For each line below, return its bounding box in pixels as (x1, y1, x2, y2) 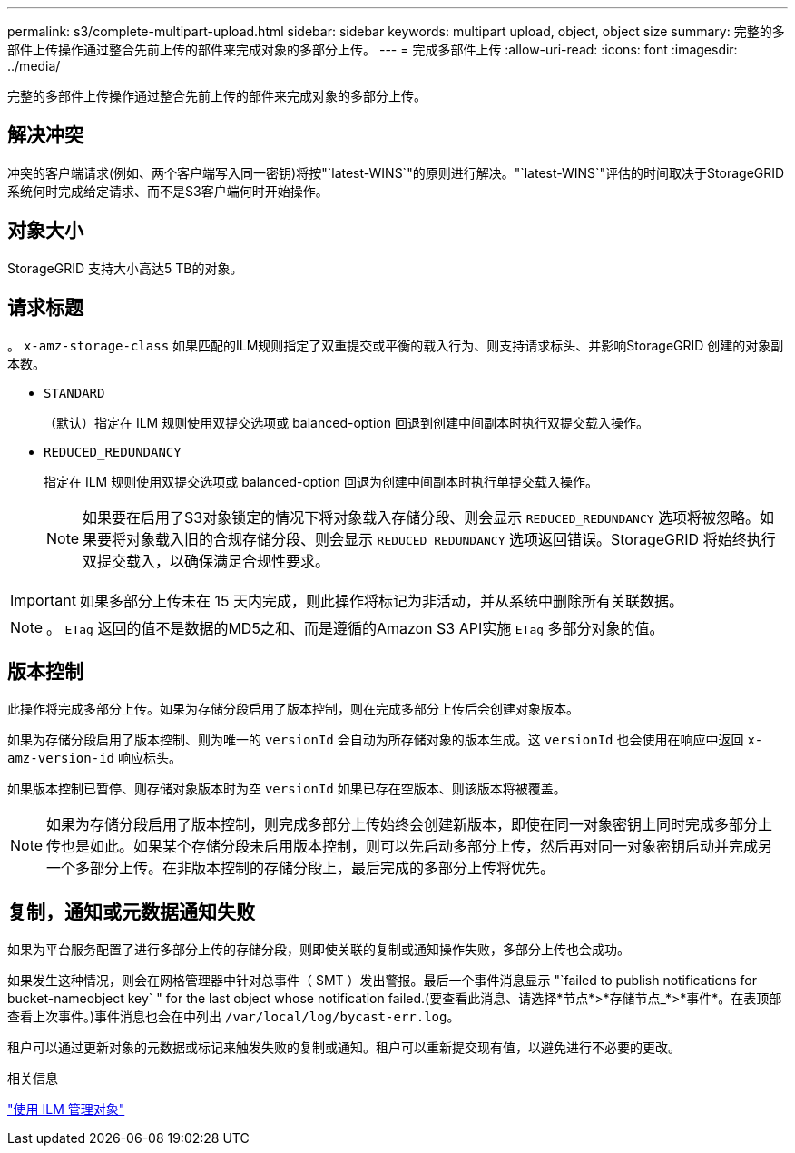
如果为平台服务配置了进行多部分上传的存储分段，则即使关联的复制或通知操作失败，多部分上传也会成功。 (7, 941, 630, 958)
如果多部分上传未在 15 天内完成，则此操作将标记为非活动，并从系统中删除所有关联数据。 (79, 591, 683, 610)
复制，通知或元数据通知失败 (7, 900, 255, 923)
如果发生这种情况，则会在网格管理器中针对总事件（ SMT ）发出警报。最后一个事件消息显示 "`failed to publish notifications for (7, 972, 757, 989)
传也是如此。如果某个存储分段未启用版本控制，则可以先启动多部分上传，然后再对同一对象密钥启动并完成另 (46, 837, 773, 856)
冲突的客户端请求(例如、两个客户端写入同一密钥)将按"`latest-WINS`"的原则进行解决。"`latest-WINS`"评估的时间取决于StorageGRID (7, 164, 785, 181)
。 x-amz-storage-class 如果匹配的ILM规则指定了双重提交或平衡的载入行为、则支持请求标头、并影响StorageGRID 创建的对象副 (7, 337, 784, 353)
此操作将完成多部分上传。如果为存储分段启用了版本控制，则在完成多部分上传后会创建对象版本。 (7, 701, 579, 717)
